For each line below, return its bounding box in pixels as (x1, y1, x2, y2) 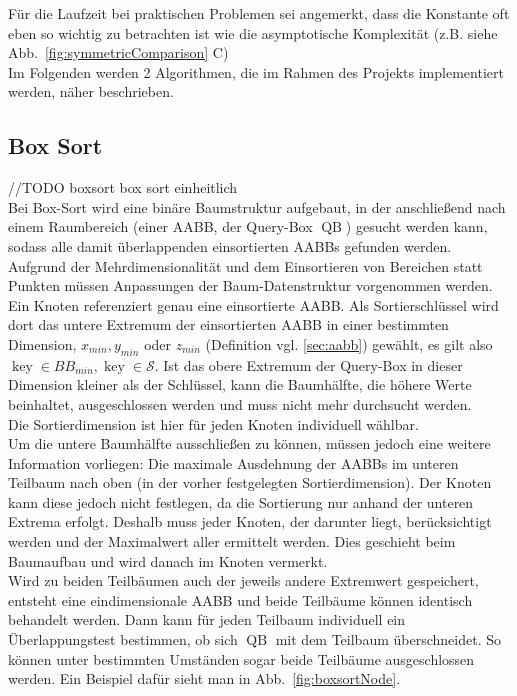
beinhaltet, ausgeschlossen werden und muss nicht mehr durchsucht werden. (8, 393, 472, 414)
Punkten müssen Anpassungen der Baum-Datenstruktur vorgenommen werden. (8, 275, 493, 296)
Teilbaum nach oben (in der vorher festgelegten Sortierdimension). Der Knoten (8, 472, 492, 493)
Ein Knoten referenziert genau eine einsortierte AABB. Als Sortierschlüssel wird (8, 294, 499, 315)
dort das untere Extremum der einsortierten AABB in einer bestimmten (8, 314, 449, 335)
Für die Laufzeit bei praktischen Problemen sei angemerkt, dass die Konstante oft (8, 3, 510, 23)
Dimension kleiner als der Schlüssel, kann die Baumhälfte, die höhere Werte (8, 374, 472, 395)
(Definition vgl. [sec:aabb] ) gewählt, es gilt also (205, 333, 493, 354)
